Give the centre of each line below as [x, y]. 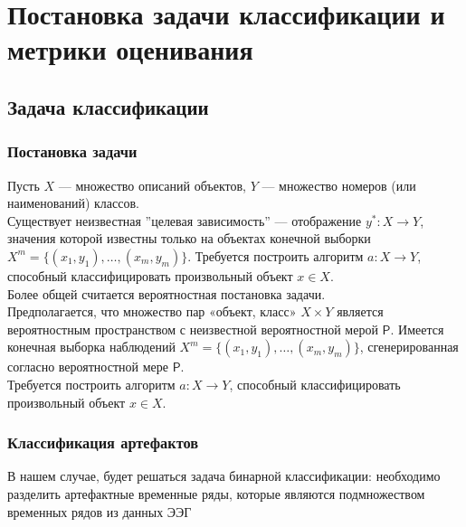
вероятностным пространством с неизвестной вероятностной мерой [193, 329]
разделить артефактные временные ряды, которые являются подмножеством [216, 493]
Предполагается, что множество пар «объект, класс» [152, 311]
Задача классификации [108, 106]
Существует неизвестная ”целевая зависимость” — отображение [185, 220]
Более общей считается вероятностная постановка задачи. [166, 293]
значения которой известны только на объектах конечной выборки [189, 238]
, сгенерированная [409, 347]
